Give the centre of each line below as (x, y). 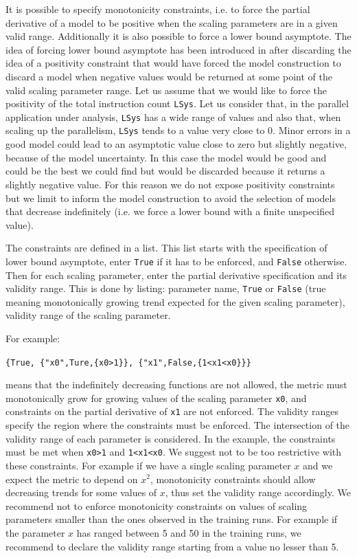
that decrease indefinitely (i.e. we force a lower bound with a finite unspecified (170, 211)
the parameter (35, 532)
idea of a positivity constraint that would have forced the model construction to (173, 63)
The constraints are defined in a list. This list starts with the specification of (166, 248)
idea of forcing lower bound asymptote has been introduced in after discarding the (178, 49)
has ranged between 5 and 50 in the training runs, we (189, 532)
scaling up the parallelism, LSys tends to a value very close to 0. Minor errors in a (178, 130)
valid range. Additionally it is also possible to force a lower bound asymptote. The (178, 36)
